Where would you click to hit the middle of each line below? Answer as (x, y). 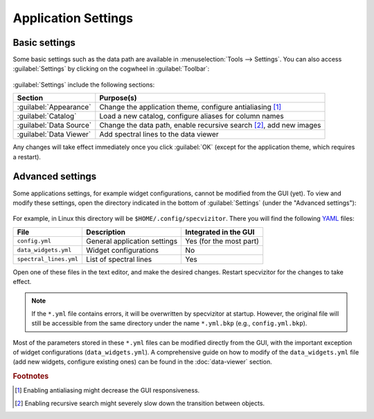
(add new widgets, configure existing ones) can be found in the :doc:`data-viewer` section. (143, 362)
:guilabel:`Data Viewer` (54, 134)
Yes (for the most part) (222, 241)
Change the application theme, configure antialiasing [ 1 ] (190, 107)
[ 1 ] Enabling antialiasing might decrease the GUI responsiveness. (107, 391)
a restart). (27, 157)
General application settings (132, 241)
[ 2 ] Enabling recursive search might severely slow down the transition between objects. (140, 403)
